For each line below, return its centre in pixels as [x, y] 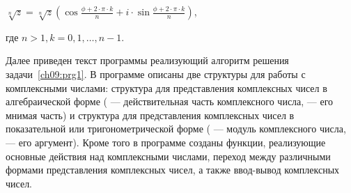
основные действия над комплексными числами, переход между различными [168, 156]
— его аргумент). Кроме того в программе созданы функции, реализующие [166, 142]
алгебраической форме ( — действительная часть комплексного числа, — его [170, 101]
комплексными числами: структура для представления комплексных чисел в [166, 87]
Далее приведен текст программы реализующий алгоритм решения [147, 60]
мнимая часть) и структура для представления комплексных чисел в [150, 115]
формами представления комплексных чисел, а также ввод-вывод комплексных [173, 170]
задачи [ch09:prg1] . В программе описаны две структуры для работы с [156, 74]
